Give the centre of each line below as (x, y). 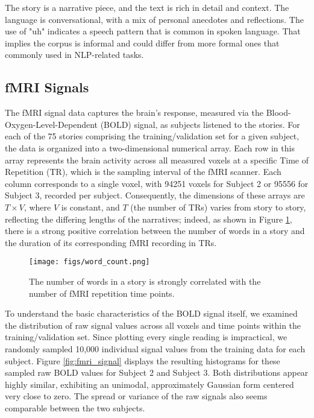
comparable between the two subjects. (75, 407)
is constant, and (90, 207)
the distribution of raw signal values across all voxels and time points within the (153, 325)
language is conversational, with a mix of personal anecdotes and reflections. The (154, 19)
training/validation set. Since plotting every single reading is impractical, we (146, 337)
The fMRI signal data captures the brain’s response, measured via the (134, 112)
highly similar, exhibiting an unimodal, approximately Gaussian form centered (149, 384)
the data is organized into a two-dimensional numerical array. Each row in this (150, 147)
